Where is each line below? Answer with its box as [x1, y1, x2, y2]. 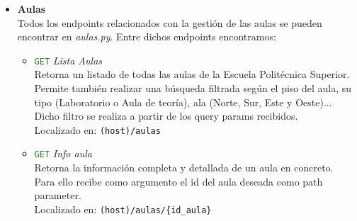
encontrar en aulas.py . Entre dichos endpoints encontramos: [17, 29, 276, 44]
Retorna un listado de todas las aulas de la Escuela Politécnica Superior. [34, 67, 350, 81]
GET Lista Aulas [34, 52, 103, 67]
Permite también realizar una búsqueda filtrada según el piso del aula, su [34, 81, 352, 96]
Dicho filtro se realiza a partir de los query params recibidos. [34, 108, 298, 123]
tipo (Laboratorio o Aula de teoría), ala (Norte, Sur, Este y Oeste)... [34, 94, 332, 109]
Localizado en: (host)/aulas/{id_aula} [34, 201, 212, 216]
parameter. [34, 188, 81, 203]
